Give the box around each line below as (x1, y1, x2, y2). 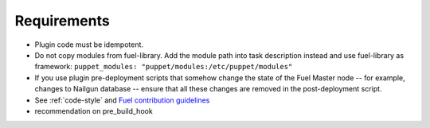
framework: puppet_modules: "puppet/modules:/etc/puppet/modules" (34, 62, 293, 72)
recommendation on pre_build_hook (34, 106, 153, 115)
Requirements (14, 12, 111, 29)
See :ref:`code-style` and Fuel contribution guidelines (34, 95, 210, 105)
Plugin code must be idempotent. (34, 40, 143, 49)
